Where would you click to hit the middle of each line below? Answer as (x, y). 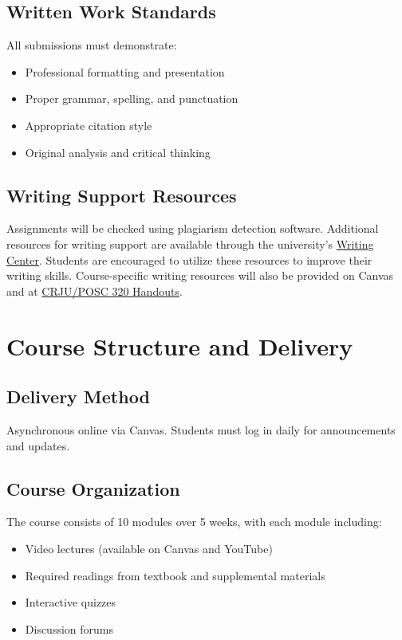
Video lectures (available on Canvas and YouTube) (149, 548)
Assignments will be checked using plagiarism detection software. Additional (193, 228)
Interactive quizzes (71, 602)
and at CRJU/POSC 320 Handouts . (95, 291)
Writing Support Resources (122, 195)
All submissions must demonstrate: (92, 45)
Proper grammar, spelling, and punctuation (132, 98)
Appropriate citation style (89, 125)
